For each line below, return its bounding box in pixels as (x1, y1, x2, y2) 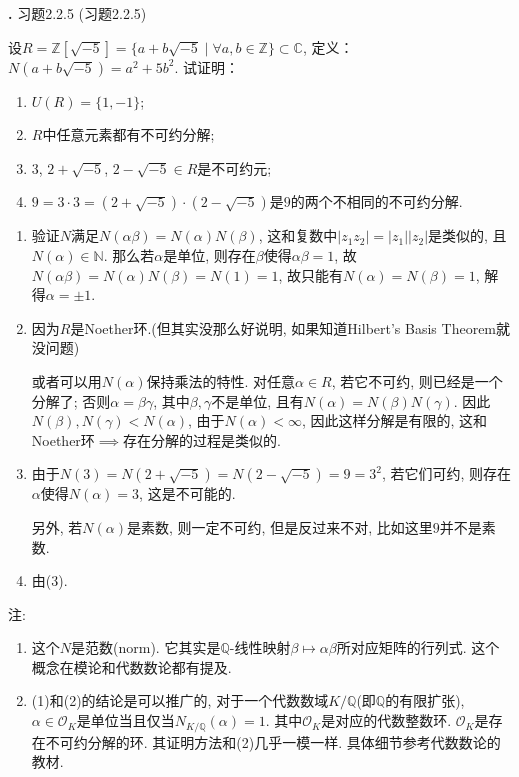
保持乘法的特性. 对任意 (146, 370, 296, 391)
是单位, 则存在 (163, 244, 256, 265)
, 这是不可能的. (139, 483, 236, 504)
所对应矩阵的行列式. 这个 (336, 637, 500, 658)
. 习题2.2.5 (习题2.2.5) (8, 3, 147, 23)
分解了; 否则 (31, 390, 111, 411)
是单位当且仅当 (76, 710, 175, 731)
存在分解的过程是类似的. (122, 429, 281, 450)
